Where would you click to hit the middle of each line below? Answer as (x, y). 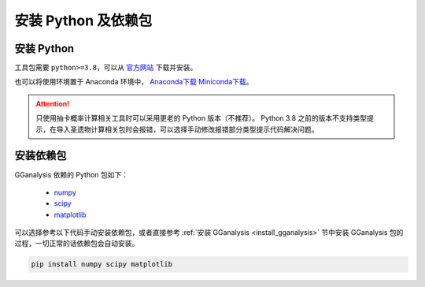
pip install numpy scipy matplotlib (102, 265)
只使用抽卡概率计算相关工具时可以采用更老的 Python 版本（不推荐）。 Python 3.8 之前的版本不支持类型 (201, 118)
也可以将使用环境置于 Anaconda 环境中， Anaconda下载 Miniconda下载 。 (134, 82)
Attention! (53, 103)
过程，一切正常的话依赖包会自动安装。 (77, 244)
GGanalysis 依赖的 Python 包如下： (72, 174)
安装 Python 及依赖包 (83, 20)
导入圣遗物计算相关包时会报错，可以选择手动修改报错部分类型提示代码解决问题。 (187, 129)
